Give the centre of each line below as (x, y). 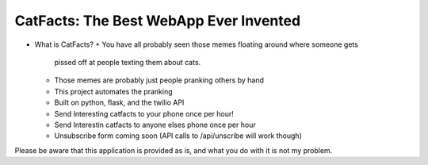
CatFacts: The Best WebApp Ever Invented (158, 21)
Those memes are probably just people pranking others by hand (159, 80)
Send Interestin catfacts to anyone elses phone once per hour (155, 125)
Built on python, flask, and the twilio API (119, 102)
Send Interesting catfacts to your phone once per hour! (144, 113)
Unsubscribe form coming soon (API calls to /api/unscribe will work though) (178, 136)
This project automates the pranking (114, 91)
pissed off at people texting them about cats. (128, 62)
